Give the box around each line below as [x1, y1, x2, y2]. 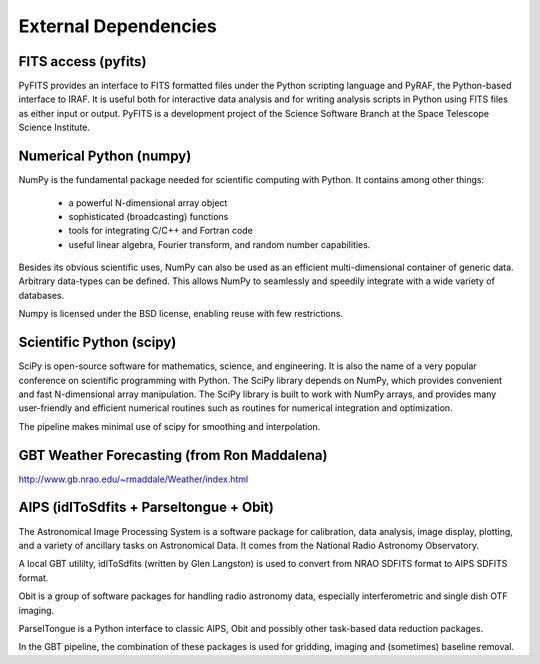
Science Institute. [18, 121, 90, 134]
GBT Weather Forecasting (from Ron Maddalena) [18, 446, 328, 464]
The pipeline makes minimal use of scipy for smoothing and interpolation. [18, 420, 321, 432]
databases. [18, 289, 65, 301]
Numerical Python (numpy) [18, 148, 192, 165]
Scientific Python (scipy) [18, 334, 177, 351]
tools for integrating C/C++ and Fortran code [68, 225, 254, 237]
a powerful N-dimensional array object [68, 196, 228, 209]
